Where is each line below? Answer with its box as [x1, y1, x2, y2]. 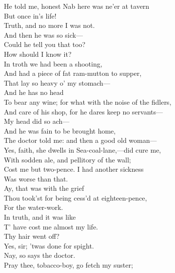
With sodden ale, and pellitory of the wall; [4, 154, 131, 164]
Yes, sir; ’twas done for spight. [4, 240, 94, 250]
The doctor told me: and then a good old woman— [4, 135, 157, 145]
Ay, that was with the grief [4, 183, 84, 193]
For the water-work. [4, 202, 63, 212]
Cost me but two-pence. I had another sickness [4, 164, 144, 174]
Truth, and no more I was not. [4, 20, 95, 30]
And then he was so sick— [4, 29, 83, 40]
